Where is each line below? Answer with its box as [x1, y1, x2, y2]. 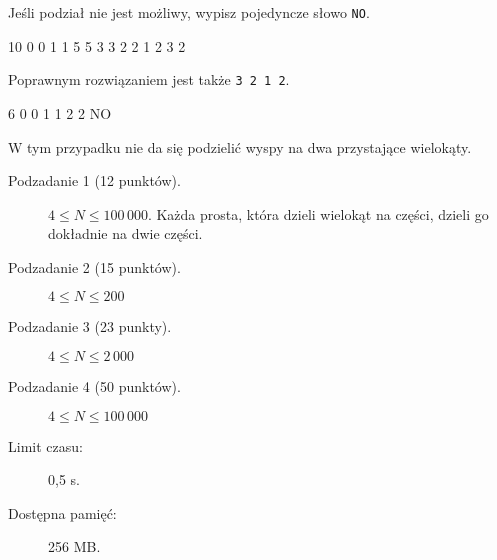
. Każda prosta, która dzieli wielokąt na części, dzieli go [147, 203, 489, 224]
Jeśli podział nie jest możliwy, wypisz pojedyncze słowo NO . [8, 2, 370, 22]
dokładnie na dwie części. [48, 223, 203, 244]
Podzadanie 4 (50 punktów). [8, 376, 181, 397]
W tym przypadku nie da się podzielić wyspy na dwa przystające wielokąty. [8, 136, 472, 157]
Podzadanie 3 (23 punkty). [8, 316, 172, 337]
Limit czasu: [8, 435, 83, 456]
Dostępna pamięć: [8, 502, 117, 523]
